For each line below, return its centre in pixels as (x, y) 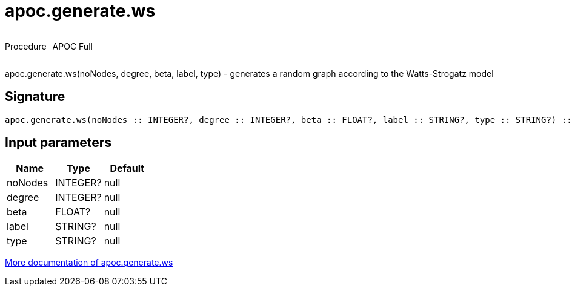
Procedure (26, 46)
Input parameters (58, 143)
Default (127, 168)
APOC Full (72, 46)
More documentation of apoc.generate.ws (89, 263)
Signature (35, 97)
